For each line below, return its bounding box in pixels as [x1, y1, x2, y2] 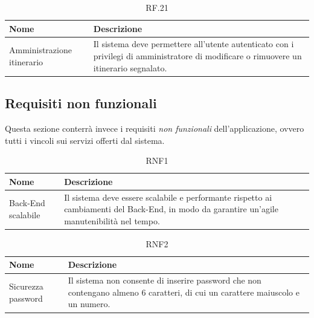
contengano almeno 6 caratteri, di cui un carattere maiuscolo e [68, 285, 300, 298]
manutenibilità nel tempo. [64, 214, 160, 227]
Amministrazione [9, 44, 72, 56]
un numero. [68, 297, 111, 310]
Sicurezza [9, 280, 43, 293]
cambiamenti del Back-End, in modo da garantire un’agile [64, 203, 278, 215]
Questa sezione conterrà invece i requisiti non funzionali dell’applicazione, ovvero [5, 122, 304, 134]
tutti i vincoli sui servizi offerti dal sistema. [5, 134, 165, 146]
